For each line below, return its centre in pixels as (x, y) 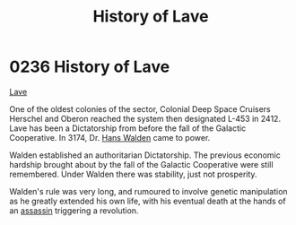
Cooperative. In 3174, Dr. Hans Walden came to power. (110, 137)
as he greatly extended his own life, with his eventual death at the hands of (148, 201)
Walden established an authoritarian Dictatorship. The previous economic (145, 155)
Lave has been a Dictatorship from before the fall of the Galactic (128, 128)
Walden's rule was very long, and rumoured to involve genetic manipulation (149, 191)
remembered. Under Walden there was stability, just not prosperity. (133, 174)
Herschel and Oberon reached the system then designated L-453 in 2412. (145, 118)
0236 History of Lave (90, 67)
